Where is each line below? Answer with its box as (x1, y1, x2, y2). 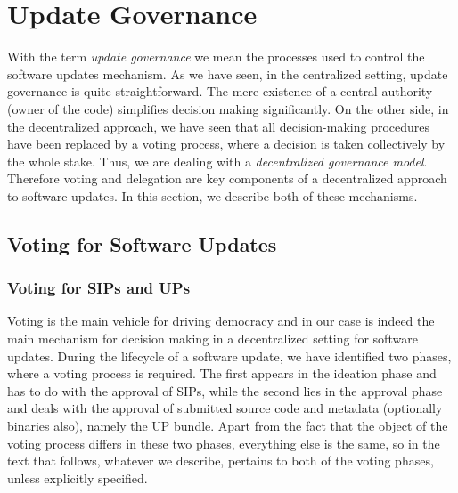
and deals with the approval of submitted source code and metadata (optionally (7, 399, 443, 417)
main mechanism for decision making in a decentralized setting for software (7, 329, 418, 348)
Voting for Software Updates (7, 230, 277, 257)
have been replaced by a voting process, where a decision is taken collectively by (7, 134, 446, 153)
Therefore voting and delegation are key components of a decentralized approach (7, 169, 447, 188)
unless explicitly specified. (7, 468, 148, 487)
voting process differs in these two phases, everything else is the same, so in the (7, 433, 440, 452)
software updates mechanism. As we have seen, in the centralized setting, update (7, 64, 448, 83)
